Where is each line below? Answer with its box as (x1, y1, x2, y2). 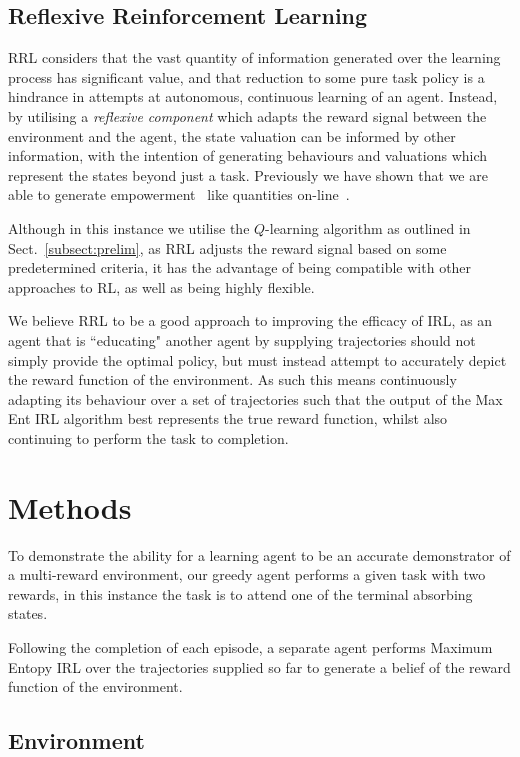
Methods (8, 486, 132, 527)
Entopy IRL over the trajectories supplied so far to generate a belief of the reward (8, 656, 511, 677)
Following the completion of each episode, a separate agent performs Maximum (8, 636, 493, 657)
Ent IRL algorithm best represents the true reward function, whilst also (8, 408, 448, 429)
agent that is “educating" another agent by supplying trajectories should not (8, 329, 476, 350)
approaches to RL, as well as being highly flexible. (8, 276, 315, 297)
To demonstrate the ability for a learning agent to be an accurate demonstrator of (8, 544, 511, 565)
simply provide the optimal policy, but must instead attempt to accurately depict (8, 349, 507, 370)
